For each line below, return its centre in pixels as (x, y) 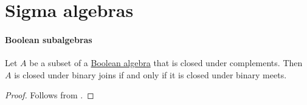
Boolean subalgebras (49, 39)
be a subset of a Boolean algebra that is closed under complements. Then (166, 63)
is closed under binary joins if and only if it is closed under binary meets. (150, 74)
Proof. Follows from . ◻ (50, 95)
